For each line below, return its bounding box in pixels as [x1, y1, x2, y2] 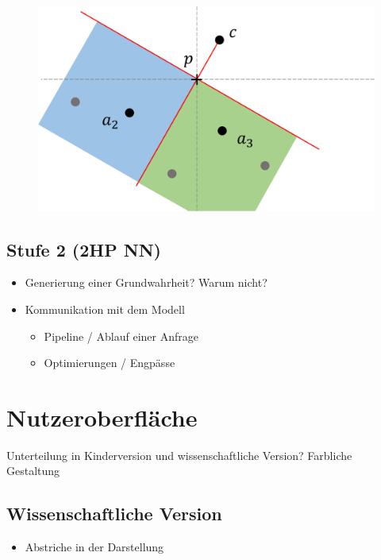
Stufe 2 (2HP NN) [6, 237, 161, 261]
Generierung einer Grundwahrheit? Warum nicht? [25, 274, 267, 291]
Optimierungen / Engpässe [44, 354, 175, 371]
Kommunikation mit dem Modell [25, 300, 185, 317]
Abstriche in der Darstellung [25, 539, 164, 555]
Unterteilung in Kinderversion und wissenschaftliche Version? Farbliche [6, 446, 352, 463]
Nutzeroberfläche [6, 400, 198, 433]
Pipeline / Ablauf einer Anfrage [44, 327, 198, 344]
